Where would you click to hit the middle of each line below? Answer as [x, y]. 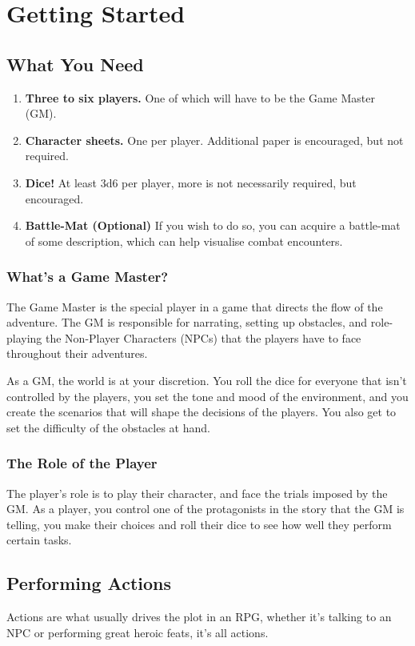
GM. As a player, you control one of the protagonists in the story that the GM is [206, 509]
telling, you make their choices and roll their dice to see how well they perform [199, 524]
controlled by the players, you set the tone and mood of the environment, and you [207, 396]
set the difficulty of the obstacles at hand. [108, 427]
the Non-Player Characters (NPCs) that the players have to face [204, 337]
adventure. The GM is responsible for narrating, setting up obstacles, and [187, 322]
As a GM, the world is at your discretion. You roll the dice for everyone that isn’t [207, 380]
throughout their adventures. [77, 353]
